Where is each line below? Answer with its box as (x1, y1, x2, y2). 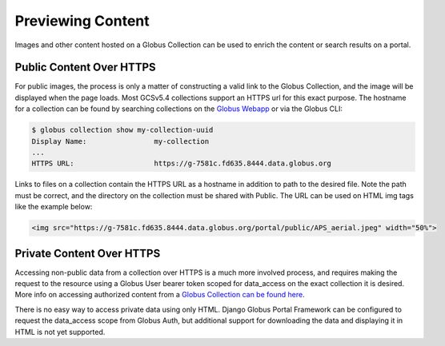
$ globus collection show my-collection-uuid (31, 125, 214, 135)
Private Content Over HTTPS (14, 246, 161, 260)
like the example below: (14, 202, 93, 212)
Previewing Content (14, 12, 150, 30)
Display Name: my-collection (31, 137, 210, 145)
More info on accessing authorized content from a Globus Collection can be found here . (14, 290, 305, 300)
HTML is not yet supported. (14, 327, 106, 336)
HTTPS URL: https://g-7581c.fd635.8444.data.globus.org (31, 159, 332, 168)
